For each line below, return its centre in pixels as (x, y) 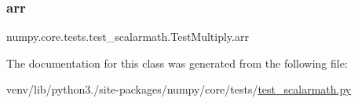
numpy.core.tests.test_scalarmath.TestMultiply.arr (128, 37)
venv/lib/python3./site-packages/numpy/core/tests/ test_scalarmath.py (179, 89)
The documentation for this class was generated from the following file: (177, 63)
